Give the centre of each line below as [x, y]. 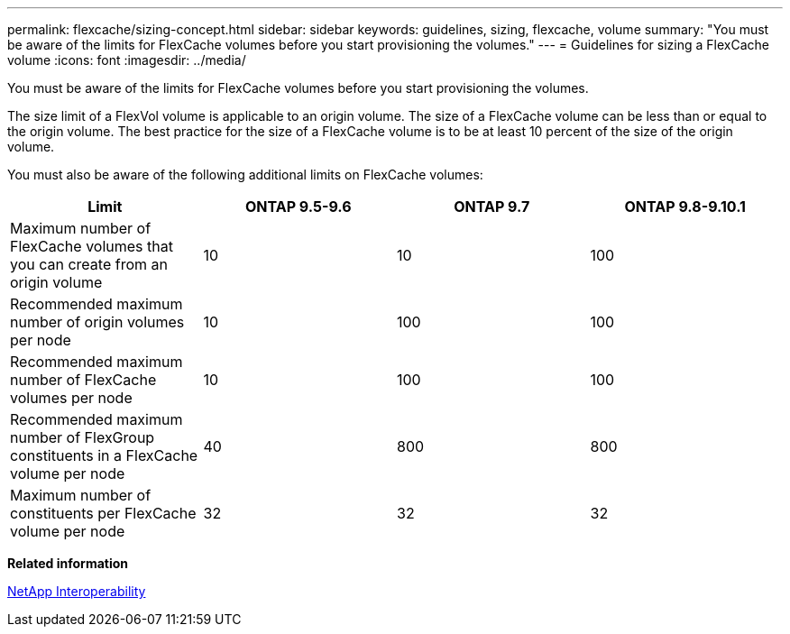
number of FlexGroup [83, 437]
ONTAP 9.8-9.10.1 [685, 207]
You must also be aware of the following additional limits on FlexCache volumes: [245, 175]
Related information [68, 563]
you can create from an [89, 264]
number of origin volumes [97, 322]
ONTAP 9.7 [492, 207]
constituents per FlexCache [103, 513]
